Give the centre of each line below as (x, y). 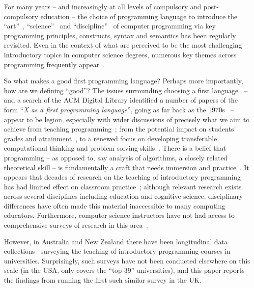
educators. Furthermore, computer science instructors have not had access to (119, 215)
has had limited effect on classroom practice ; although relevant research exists (123, 186)
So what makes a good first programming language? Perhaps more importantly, (124, 81)
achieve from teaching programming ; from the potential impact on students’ (120, 129)
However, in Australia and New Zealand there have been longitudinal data (116, 241)
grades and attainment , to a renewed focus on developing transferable (111, 138)
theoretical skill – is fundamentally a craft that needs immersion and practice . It (127, 167)
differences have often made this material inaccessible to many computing (115, 205)
